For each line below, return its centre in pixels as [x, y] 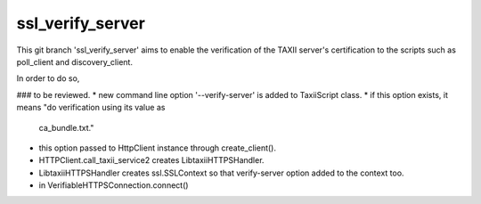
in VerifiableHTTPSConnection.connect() [114, 185]
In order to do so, [48, 78]
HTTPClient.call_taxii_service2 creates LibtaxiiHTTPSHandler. [151, 160]
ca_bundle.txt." [66, 127]
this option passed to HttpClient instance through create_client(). [157, 148]
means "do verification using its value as [91, 108]
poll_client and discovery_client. [75, 61]
